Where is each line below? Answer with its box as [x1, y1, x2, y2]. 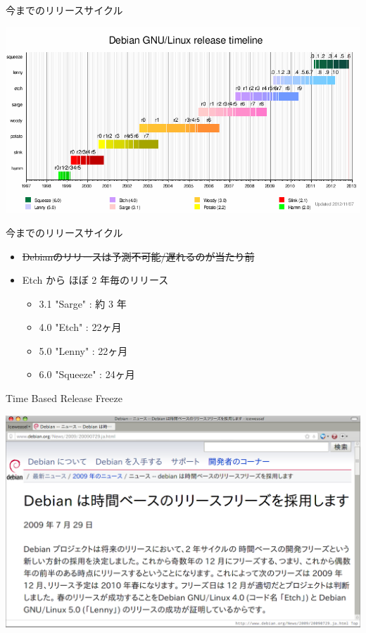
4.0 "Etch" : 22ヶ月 [39, 320, 122, 334]
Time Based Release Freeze [6, 391, 122, 406]
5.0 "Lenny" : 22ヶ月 [39, 343, 128, 358]
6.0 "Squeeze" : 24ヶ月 [39, 367, 135, 382]
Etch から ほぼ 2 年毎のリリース [22, 272, 169, 287]
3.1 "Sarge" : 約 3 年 [39, 296, 127, 311]
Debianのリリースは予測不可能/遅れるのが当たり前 [22, 249, 255, 263]
